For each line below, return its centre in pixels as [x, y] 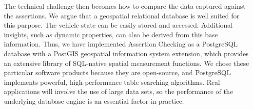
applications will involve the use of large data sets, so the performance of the [118, 91]
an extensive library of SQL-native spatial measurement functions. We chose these [126, 63]
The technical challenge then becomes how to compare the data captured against [125, 6]
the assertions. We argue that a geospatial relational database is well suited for [122, 15]
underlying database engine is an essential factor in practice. [94, 101]
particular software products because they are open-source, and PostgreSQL [117, 72]
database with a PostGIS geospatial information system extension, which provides [126, 53]
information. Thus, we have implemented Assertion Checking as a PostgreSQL [121, 44]
